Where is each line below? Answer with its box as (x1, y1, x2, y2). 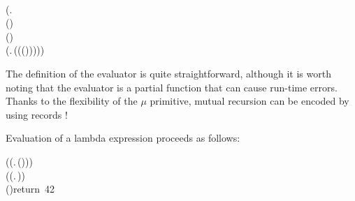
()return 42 (6, 181, 55, 196)
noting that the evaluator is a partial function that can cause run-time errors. (6, 80, 338, 94)
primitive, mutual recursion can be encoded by (150, 94, 349, 108)
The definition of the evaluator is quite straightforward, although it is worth (6, 66, 331, 80)
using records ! (6, 107, 68, 121)
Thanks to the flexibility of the (6, 94, 138, 108)
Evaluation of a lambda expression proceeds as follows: (6, 131, 240, 145)
